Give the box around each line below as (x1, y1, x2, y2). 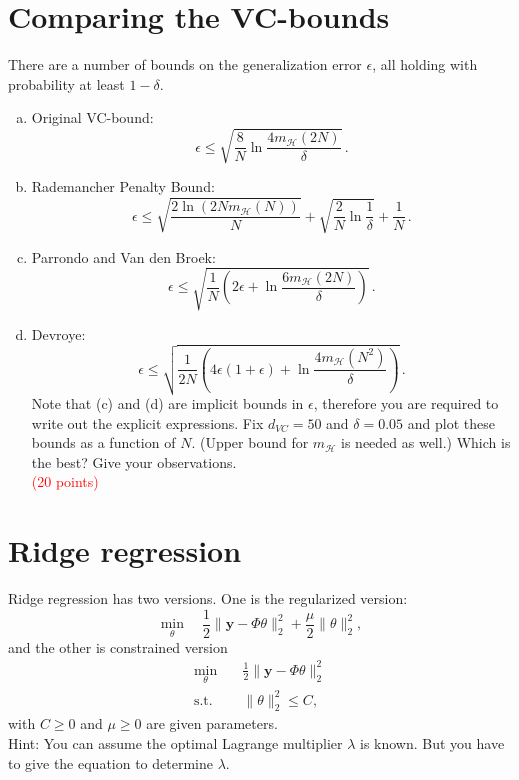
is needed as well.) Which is (341, 432, 511, 453)
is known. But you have (359, 732, 505, 753)
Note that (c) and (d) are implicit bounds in (31, 392, 304, 413)
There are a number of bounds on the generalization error (8, 54, 362, 75)
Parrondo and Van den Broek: (31, 246, 216, 267)
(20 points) (31, 471, 99, 492)
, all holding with (372, 54, 478, 75)
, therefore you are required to (313, 392, 499, 413)
